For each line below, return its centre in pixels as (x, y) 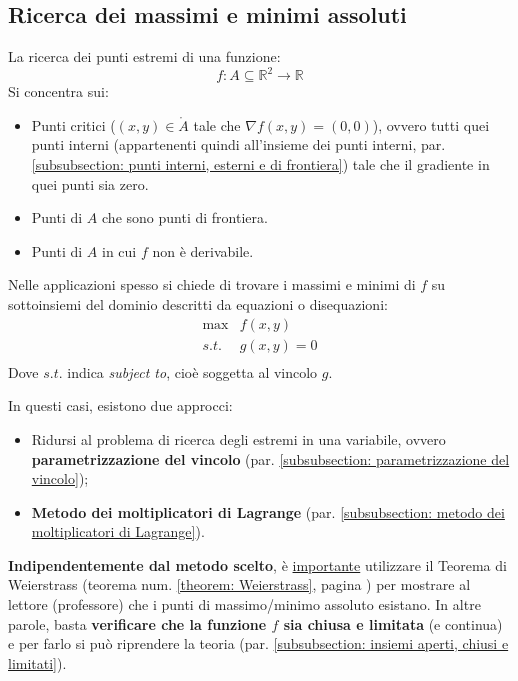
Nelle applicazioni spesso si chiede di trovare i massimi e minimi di (212, 284)
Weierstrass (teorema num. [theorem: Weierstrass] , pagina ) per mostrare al (239, 584)
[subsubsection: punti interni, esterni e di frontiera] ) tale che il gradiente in (260, 164)
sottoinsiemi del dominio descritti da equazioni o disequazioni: (198, 304)
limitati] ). (37, 662)
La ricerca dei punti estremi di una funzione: (144, 56)
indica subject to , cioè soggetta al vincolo (192, 371)
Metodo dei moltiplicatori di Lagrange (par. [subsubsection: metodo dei (268, 511)
